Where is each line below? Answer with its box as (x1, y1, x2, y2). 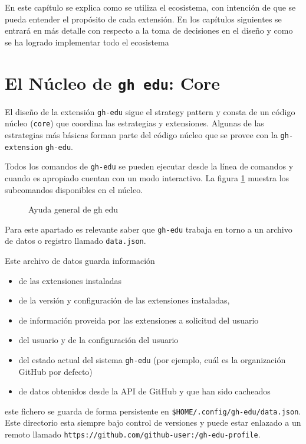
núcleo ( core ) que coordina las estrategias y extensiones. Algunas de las (5, 117, 264, 129)
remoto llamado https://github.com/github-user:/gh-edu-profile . (5, 428, 261, 440)
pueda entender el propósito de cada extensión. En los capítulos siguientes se (5, 12, 282, 25)
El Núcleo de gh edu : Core (5, 70, 221, 94)
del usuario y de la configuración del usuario (18, 334, 179, 346)
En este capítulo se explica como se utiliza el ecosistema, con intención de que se (5, 1, 296, 13)
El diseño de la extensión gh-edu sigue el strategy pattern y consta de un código (5, 105, 295, 117)
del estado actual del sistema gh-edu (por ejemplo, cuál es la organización (18, 353, 286, 365)
